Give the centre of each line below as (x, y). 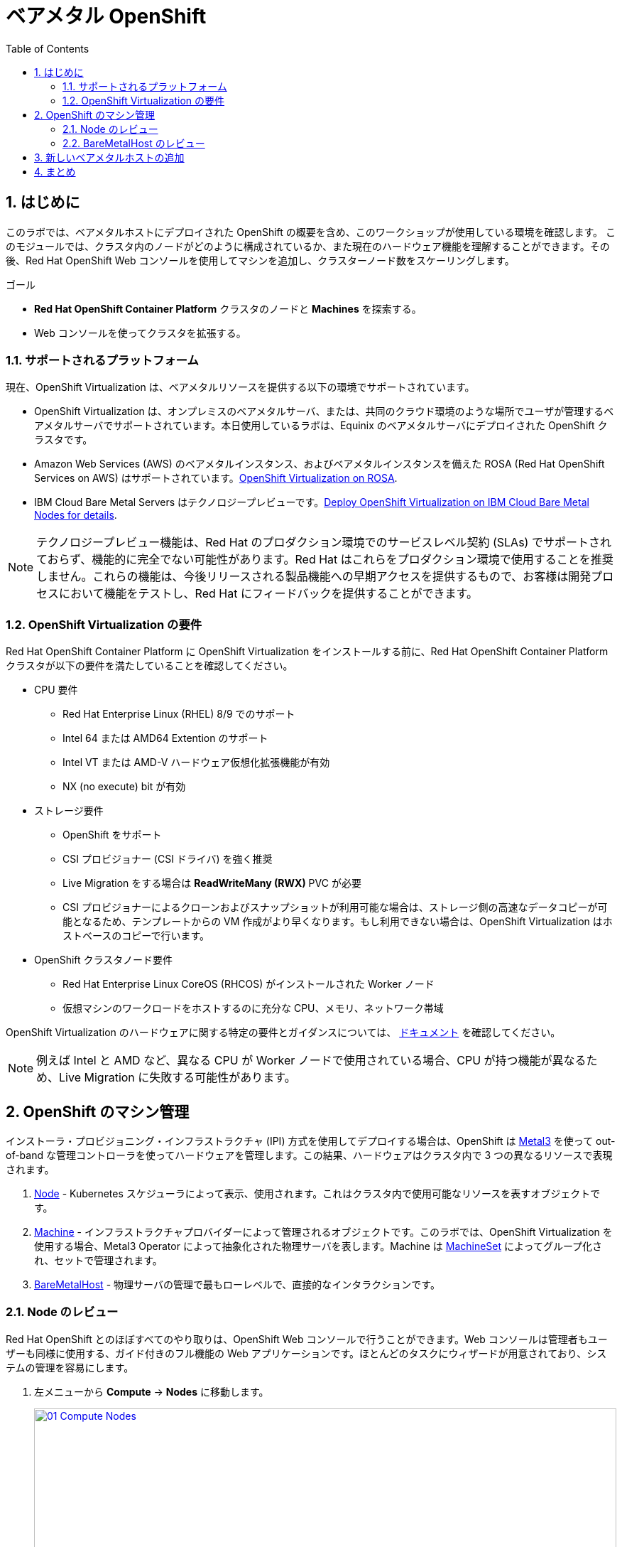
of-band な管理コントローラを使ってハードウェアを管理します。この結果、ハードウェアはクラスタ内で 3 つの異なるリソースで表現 (309, 1155)
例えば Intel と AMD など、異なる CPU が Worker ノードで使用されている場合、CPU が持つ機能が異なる (311, 1061)
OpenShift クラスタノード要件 (103, 960)
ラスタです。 (64, 440)
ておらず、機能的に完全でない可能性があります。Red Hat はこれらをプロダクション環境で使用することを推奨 (325, 560)
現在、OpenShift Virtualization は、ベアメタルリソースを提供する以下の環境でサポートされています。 (240, 387)
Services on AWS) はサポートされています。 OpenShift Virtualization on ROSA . (216, 478)
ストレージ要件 (69, 811)
